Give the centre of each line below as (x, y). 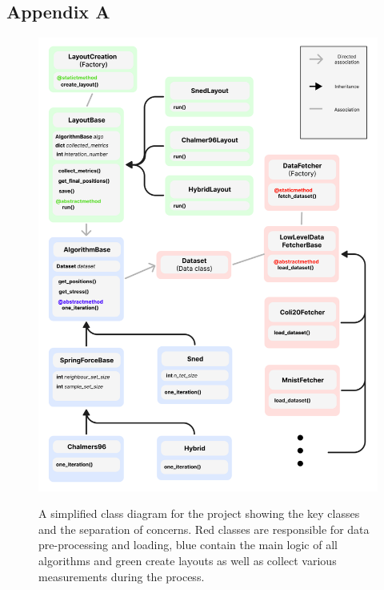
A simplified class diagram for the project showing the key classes (199, 513)
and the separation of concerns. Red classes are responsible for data (204, 529)
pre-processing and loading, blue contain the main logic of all (188, 545)
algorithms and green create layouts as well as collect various (188, 560)
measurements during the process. (122, 576)
